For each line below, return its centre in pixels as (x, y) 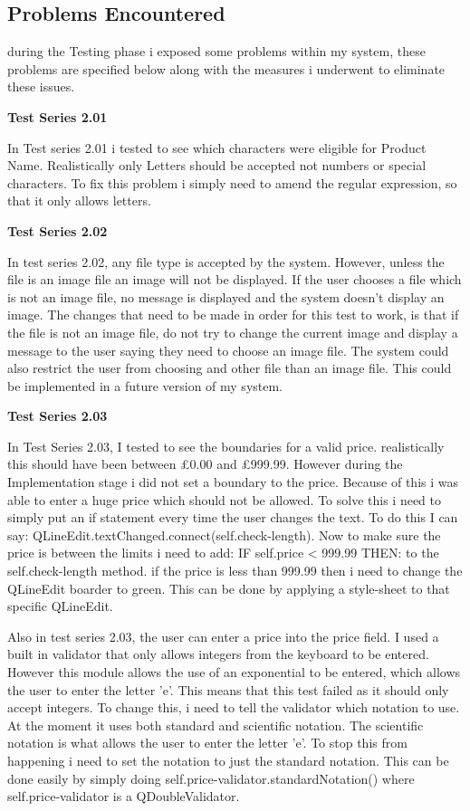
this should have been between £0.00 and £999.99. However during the (205, 464)
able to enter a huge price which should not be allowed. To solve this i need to (224, 499)
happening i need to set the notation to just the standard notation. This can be (228, 760)
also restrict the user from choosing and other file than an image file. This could (230, 368)
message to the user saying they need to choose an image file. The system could (228, 350)
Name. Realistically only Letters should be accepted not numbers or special (217, 165)
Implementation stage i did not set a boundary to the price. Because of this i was (233, 482)
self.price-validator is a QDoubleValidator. (124, 796)
